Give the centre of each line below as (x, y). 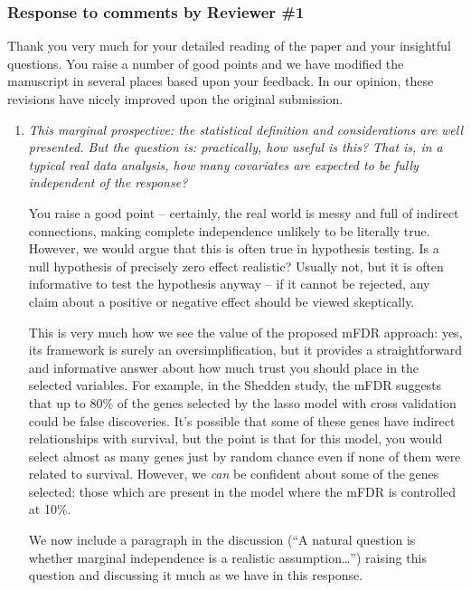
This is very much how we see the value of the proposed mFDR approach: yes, (245, 332)
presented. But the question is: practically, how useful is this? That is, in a (235, 147)
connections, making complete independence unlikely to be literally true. (229, 230)
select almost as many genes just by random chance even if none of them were (245, 456)
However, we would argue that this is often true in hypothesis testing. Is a (234, 248)
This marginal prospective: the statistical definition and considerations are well (246, 129)
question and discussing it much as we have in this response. (196, 575)
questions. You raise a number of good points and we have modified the (206, 63)
